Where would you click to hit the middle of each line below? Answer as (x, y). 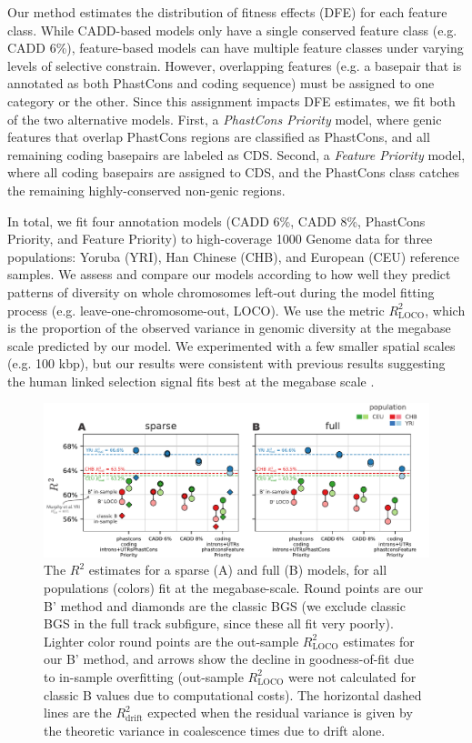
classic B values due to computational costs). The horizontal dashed (233, 694)
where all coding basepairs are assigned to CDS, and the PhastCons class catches (233, 172)
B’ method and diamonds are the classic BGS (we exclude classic (225, 605)
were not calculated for (352, 676)
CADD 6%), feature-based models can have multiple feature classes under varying (236, 48)
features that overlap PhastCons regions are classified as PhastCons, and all (219, 137)
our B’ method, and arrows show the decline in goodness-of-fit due (229, 659)
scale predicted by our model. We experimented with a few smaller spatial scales (231, 345)
